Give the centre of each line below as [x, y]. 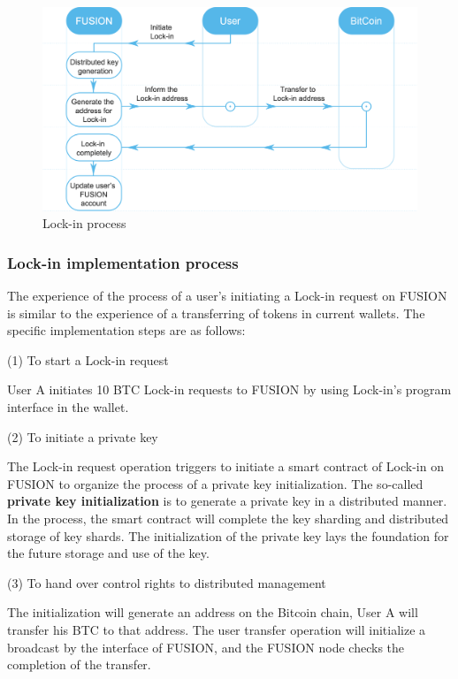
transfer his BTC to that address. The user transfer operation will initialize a [217, 629]
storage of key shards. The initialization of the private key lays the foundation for [228, 535]
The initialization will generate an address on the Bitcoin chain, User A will [213, 612]
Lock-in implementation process [123, 262]
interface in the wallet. [68, 407]
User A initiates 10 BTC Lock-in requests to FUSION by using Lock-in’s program [229, 389]
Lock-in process [84, 223]
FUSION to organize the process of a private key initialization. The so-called [215, 483]
